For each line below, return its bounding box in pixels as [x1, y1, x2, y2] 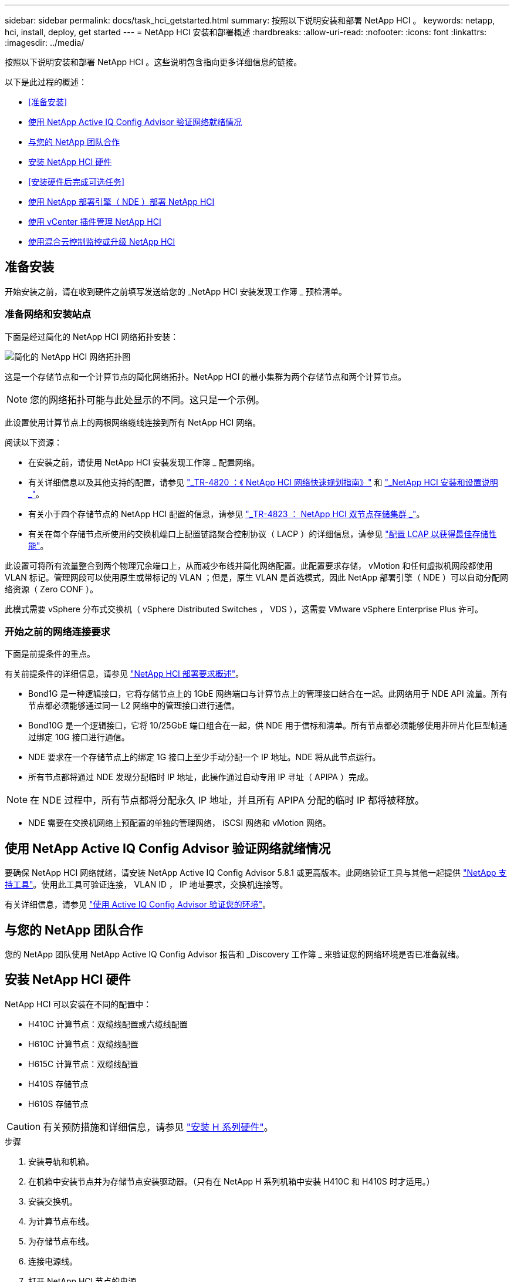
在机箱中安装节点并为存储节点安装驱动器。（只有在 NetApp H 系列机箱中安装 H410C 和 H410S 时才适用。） [28, 1176, 435, 1186]
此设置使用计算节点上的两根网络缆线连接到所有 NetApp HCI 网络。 [5, 417, 261, 427]
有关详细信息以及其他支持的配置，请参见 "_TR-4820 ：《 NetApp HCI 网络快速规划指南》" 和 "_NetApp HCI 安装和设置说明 [28, 477, 498, 487]
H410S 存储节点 [28, 1078, 89, 1089]
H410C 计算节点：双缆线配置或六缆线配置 [28, 1018, 188, 1029]
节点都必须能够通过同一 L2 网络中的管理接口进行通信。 [28, 700, 240, 711]
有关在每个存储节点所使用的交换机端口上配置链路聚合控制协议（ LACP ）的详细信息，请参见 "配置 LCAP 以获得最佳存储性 [28, 528, 497, 539]
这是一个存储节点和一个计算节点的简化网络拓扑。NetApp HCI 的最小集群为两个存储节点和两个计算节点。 [5, 371, 407, 382]
